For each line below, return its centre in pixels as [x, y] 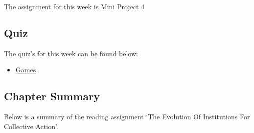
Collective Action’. [31, 126]
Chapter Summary [52, 96]
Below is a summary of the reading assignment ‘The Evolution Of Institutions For [127, 117]
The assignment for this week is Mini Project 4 [74, 6]
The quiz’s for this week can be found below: [71, 53]
